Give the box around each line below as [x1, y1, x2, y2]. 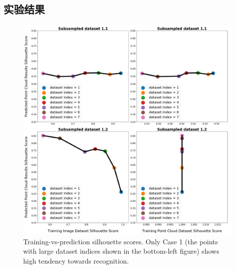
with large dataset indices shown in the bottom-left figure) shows [23, 246, 219, 256]
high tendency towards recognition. [23, 255, 129, 266]
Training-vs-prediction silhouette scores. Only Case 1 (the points [23, 236, 218, 246]
